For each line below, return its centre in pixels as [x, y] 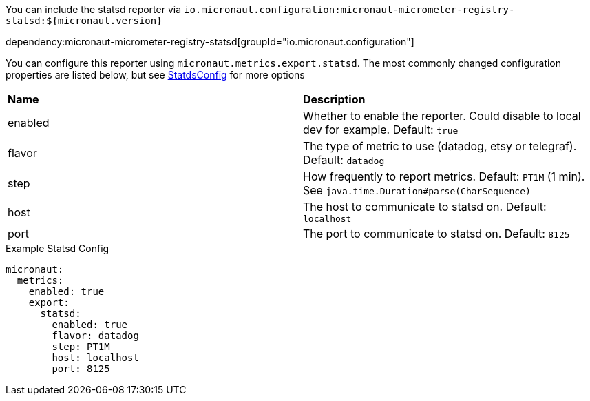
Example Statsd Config [57, 248]
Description [334, 99]
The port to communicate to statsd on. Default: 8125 [436, 234]
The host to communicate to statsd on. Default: [425, 207]
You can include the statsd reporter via [94, 9]
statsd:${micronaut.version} [84, 21]
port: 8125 [81, 369]
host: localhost [95, 358]
